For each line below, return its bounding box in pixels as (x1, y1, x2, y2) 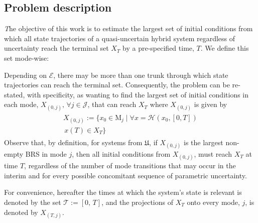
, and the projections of (101, 196, 173, 207)
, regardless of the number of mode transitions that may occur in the (24, 160, 236, 171)
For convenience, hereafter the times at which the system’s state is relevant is (4, 187, 242, 197)
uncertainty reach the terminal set (4, 43, 109, 53)
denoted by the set (4, 196, 61, 207)
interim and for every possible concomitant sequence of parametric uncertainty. (4, 170, 247, 180)
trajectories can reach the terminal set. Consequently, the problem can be (4, 79, 230, 90)
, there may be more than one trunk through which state (53, 69, 228, 80)
